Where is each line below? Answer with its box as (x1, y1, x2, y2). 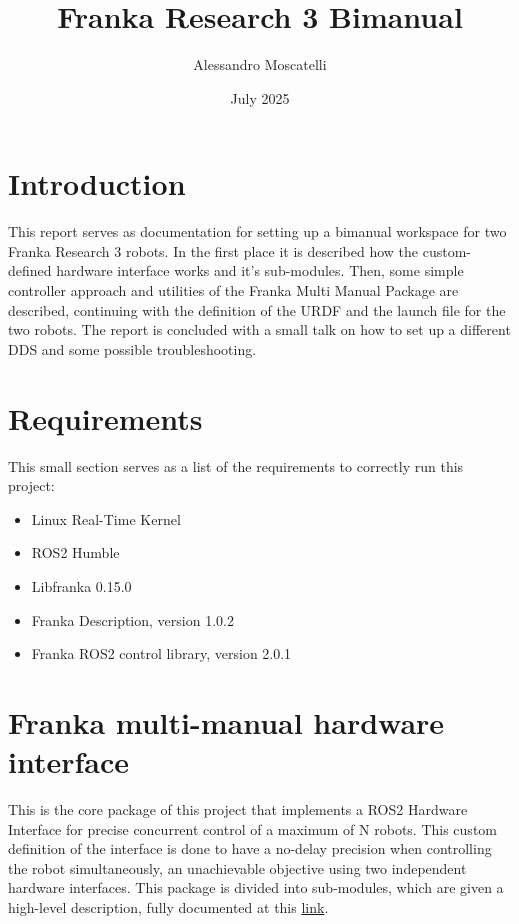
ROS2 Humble (31, 542, 120, 563)
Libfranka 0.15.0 (31, 575, 132, 596)
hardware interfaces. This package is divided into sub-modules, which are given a (8, 877, 504, 898)
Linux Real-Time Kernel (31, 508, 181, 529)
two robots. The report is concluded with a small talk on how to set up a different (8, 319, 511, 340)
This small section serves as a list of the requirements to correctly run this (8, 455, 464, 476)
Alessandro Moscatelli (193, 54, 327, 75)
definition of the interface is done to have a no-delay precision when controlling (8, 838, 492, 859)
